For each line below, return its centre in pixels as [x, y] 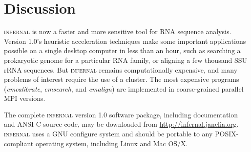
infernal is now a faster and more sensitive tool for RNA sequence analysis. [118, 31]
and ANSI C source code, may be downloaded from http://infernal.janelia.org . [121, 124]
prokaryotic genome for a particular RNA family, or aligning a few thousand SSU [125, 60]
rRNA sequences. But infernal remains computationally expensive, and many [121, 69]
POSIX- [227, 134]
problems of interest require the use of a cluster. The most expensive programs [122, 79]
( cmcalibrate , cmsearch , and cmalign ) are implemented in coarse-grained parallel [124, 88]
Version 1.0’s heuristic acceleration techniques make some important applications [125, 41]
